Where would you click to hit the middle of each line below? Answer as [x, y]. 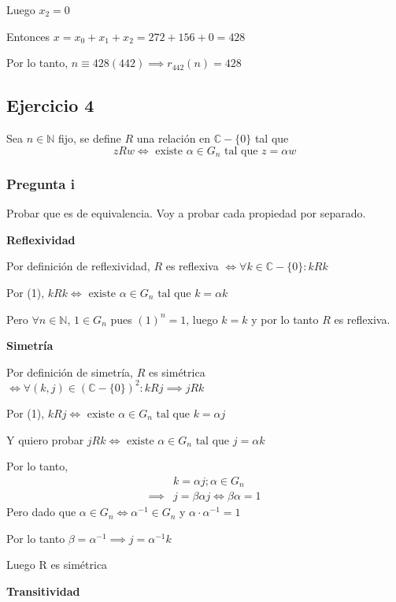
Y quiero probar [45, 439]
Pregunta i [41, 183]
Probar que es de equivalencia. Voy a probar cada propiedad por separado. [186, 213]
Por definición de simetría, [70, 372]
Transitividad [43, 591]
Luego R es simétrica [57, 565]
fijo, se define [89, 137]
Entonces [28, 36]
